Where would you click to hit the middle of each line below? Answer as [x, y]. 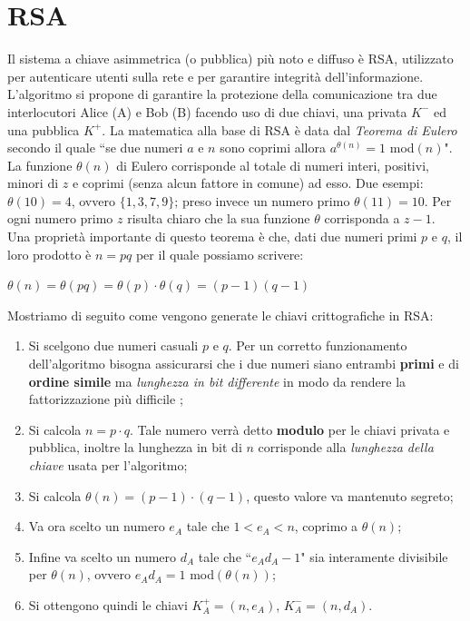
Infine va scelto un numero [103, 556]
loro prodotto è [49, 254]
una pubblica [44, 129]
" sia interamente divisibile [374, 556]
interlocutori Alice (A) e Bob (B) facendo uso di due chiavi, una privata [207, 111]
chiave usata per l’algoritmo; [108, 465]
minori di [33, 183]
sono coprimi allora [273, 148]
